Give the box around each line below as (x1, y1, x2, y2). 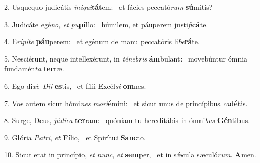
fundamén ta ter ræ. (4, 63, 64, 74)
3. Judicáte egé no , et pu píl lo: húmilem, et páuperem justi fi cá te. (4, 18, 208, 29)
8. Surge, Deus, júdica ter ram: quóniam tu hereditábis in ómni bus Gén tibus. (4, 115, 250, 126)
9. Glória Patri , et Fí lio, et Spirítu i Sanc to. (4, 132, 146, 142)
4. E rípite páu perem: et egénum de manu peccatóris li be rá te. (4, 36, 200, 47)
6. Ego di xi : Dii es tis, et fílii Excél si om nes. (4, 80, 146, 91)
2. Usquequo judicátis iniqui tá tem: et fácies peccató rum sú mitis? (4, 2, 213, 12)
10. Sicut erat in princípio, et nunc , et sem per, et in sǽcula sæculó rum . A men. (4, 149, 256, 160)
